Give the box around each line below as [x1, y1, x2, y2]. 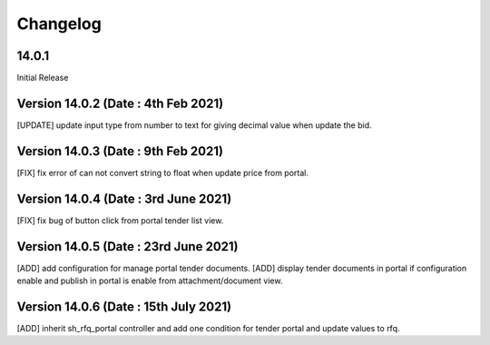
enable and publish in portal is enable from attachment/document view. [16, 275, 283, 286]
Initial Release [16, 73, 69, 84]
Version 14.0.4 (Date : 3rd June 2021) [16, 191, 232, 206]
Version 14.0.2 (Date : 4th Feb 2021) [16, 95, 224, 111]
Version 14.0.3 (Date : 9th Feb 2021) [16, 143, 224, 159]
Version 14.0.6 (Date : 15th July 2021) [16, 299, 231, 314]
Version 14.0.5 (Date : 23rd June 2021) [16, 239, 239, 254]
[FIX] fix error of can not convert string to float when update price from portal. [16, 167, 309, 178]
